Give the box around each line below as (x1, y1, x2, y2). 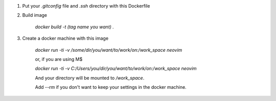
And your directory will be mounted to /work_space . (35, 75, 145, 81)
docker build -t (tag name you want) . (35, 23, 114, 30)
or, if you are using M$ (35, 56, 83, 62)
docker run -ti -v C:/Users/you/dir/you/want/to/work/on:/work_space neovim (35, 65, 197, 72)
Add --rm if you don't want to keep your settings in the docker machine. (35, 84, 187, 90)
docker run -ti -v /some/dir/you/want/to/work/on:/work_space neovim (35, 47, 182, 53)
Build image (22, 12, 47, 18)
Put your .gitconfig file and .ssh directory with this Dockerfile (22, 3, 150, 9)
